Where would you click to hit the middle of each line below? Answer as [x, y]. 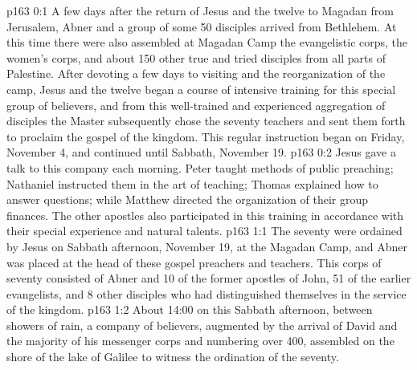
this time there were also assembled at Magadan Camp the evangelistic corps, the [207, 42]
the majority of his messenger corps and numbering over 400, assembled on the [200, 341]
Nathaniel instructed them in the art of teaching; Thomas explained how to [192, 183]
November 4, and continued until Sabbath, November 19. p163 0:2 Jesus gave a [201, 152]
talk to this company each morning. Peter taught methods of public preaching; [200, 167]
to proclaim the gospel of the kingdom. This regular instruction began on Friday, [206, 136]
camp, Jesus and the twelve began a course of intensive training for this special [201, 89]
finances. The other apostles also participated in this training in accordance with [205, 215]
